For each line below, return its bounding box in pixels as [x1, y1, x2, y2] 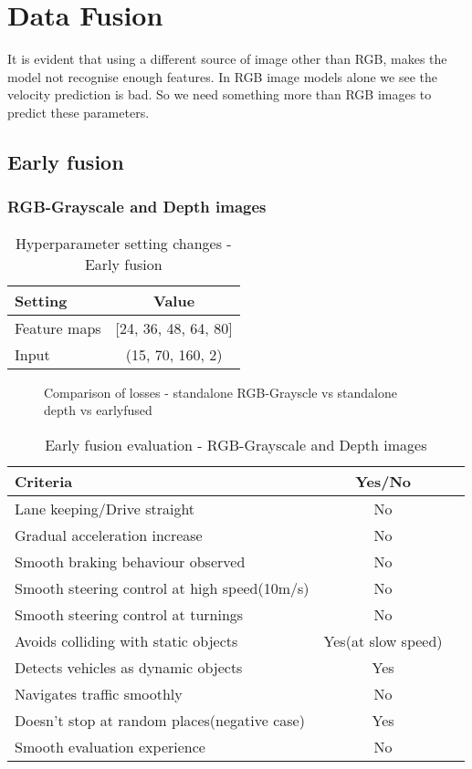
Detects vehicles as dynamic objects [15, 656, 243, 678]
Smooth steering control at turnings [15, 603, 244, 625]
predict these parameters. [7, 102, 150, 121]
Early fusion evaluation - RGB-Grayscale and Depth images [45, 433, 427, 455]
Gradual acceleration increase [15, 524, 203, 546]
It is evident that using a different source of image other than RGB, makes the [7, 49, 447, 68]
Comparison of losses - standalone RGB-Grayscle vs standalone [44, 382, 398, 401]
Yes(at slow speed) [323, 629, 443, 651]
